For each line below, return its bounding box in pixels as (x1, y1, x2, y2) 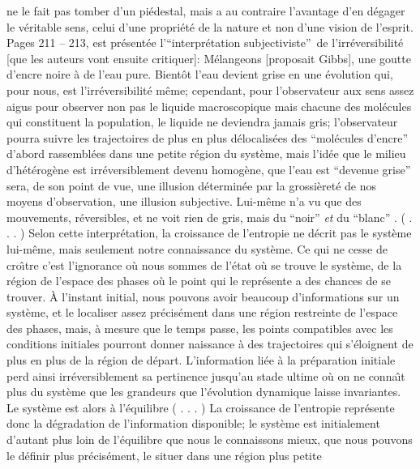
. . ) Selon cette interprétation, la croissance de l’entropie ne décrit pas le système (6, 224, 412, 241)
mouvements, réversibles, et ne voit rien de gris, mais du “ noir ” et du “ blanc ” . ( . (6, 208, 413, 225)
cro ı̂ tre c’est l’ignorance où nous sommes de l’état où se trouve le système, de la (6, 256, 402, 273)
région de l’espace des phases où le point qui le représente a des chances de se (6, 272, 391, 289)
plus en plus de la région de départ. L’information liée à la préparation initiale (6, 352, 396, 369)
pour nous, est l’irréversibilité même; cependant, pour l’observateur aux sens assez (6, 81, 414, 98)
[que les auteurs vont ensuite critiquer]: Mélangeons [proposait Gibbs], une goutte (6, 49, 411, 66)
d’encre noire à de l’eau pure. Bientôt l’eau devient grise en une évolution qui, (6, 66, 393, 83)
